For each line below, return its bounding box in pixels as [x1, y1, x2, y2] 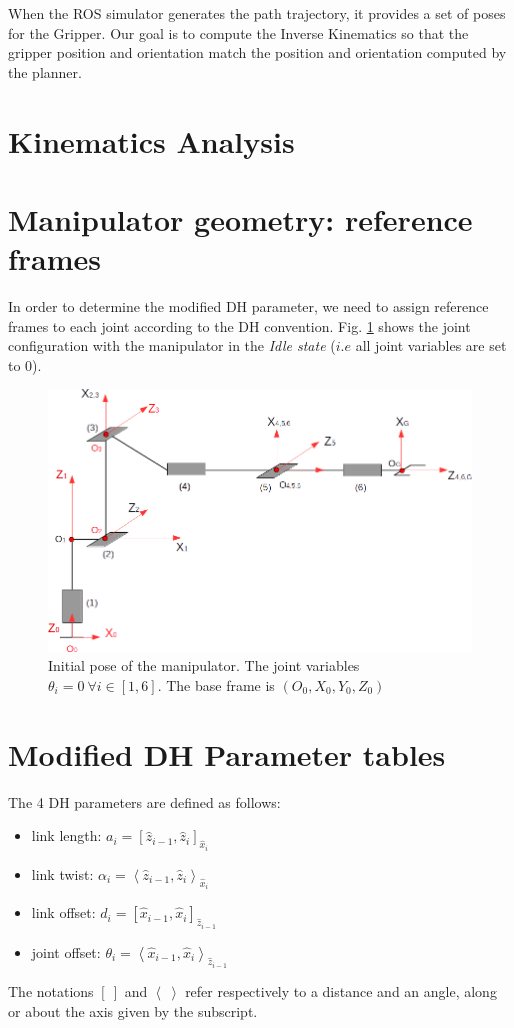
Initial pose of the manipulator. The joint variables [48, 655, 360, 676]
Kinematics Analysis [8, 120, 295, 161]
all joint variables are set [355, 335, 507, 356]
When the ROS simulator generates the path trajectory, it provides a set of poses [8, 3, 506, 23]
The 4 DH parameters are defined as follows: [8, 791, 281, 812]
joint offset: [31, 941, 101, 962]
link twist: [31, 863, 94, 884]
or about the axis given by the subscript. [8, 1000, 258, 1021]
